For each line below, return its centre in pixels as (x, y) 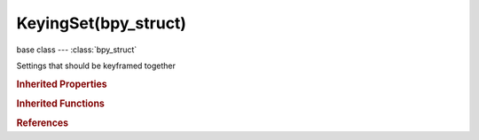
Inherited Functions (61, 104)
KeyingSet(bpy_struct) (101, 23)
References (43, 123)
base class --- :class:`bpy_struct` (77, 50)
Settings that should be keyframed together (96, 66)
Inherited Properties (62, 84)
